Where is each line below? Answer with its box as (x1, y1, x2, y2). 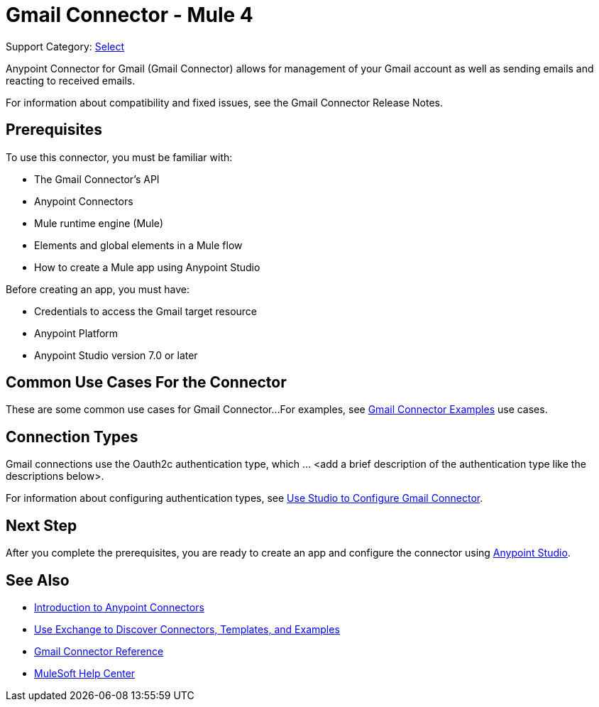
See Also (6, 571, 70, 589)
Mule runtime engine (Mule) (34, 217, 164, 229)
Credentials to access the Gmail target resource (34, 305, 258, 317)
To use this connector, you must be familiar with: (6, 150, 233, 163)
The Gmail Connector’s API (34, 172, 160, 185)
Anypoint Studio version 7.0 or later (34, 349, 198, 361)
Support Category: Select (6, 40, 125, 53)
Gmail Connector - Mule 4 (6, 3, 253, 27)
